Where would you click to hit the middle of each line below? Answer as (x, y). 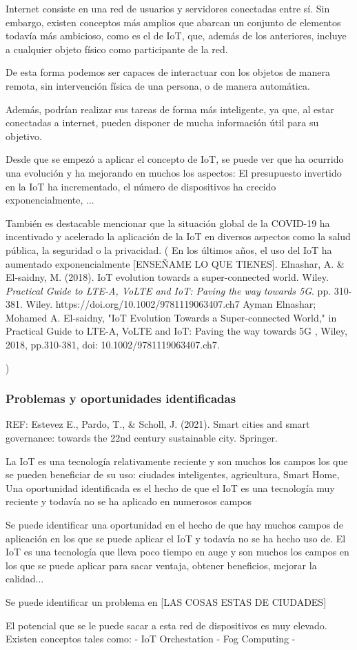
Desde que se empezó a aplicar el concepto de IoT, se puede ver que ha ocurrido (175, 159)
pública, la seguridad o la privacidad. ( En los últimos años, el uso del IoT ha (169, 249)
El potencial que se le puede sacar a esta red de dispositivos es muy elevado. (166, 625)
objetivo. (24, 136)
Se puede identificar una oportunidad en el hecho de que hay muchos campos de (174, 525)
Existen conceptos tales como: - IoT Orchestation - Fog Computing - (151, 639)
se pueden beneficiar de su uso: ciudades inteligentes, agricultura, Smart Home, (173, 474)
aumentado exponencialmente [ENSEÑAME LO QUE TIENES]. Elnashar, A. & (175, 263)
